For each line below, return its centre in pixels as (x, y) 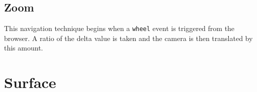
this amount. (24, 48)
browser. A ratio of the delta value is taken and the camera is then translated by (128, 38)
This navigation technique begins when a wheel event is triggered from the (119, 28)
